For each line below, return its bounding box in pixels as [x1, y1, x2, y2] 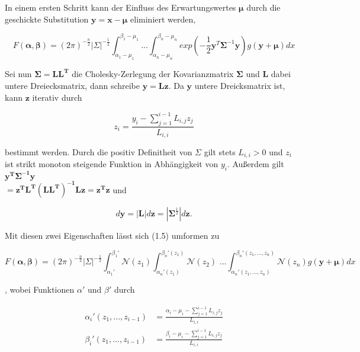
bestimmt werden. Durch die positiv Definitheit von [5, 146, 192, 158]
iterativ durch [32, 91, 82, 103]
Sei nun [5, 68, 32, 80]
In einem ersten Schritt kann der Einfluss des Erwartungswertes [5, 1, 236, 13]
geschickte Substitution [5, 12, 89, 25]
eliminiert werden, [130, 12, 196, 25]
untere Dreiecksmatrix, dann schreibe [5, 79, 140, 92]
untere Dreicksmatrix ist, [194, 79, 285, 92]
